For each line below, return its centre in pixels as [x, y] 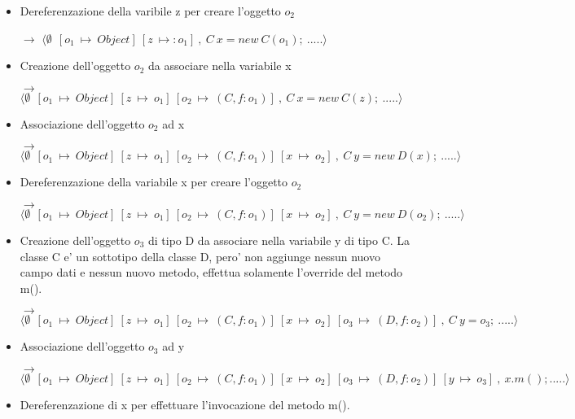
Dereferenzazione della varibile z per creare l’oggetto [150, 11]
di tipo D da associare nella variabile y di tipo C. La [279, 240]
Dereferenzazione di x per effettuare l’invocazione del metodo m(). [185, 404]
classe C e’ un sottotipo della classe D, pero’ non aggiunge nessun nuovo [200, 256]
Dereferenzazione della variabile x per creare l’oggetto [154, 182]
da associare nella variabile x [219, 65]
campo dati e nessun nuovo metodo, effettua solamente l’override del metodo [211, 272]
